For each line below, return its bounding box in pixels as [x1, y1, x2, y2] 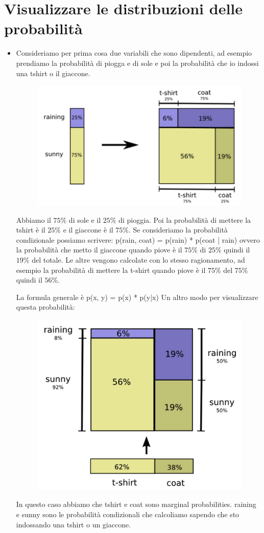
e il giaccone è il [63, 224, 113, 235]
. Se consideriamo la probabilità [129, 224, 228, 235]
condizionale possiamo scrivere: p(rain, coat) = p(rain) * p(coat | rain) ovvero [16, 234, 260, 245]
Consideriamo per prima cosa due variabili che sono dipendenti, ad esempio [16, 48, 252, 58]
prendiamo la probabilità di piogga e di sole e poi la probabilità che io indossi [16, 57, 259, 68]
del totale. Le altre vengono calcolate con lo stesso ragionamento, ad [32, 254, 245, 265]
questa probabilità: [16, 302, 75, 312]
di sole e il [68, 214, 101, 225]
